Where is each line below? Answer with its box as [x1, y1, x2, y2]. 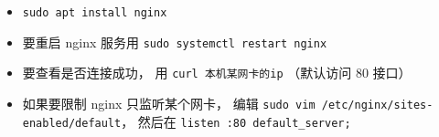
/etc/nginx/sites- [321, 98, 434, 111]
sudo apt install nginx [22, 6, 167, 19]
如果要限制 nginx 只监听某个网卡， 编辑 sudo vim [22, 93, 316, 112]
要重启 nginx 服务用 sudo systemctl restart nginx [22, 32, 327, 51]
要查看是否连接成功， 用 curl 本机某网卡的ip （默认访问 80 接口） [22, 63, 412, 82]
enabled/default [22, 116, 122, 130]
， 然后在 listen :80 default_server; [121, 111, 351, 131]
